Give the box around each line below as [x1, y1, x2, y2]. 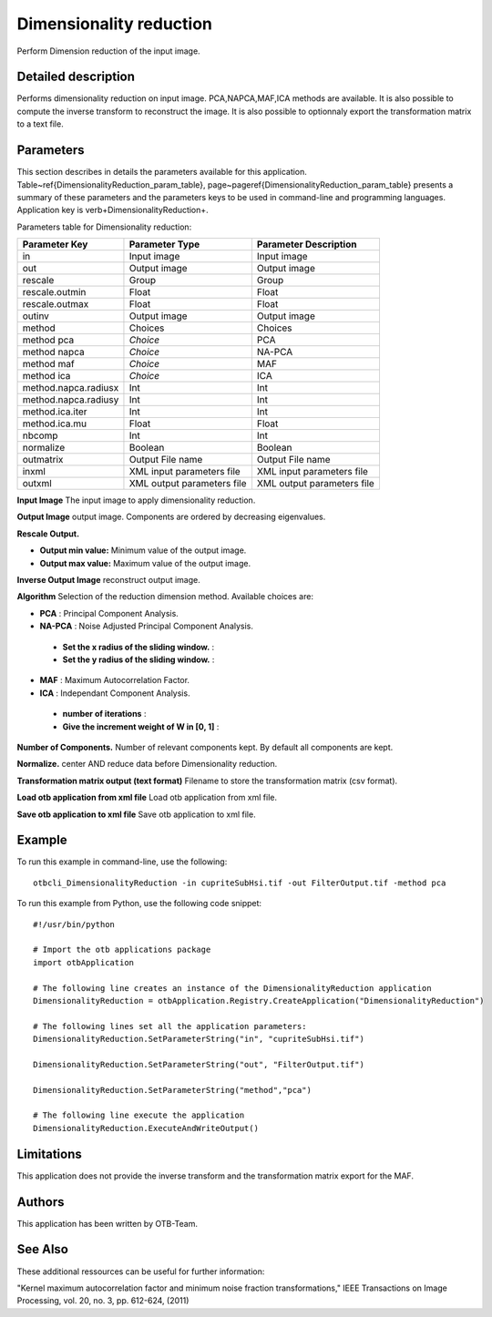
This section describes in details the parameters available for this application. [16, 167, 307, 178]
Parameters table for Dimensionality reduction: [16, 221, 192, 232]
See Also [16, 1241, 68, 1257]
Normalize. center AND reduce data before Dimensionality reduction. [16, 759, 278, 770]
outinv [22, 310, 50, 322]
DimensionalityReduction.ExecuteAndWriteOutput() [33, 1123, 260, 1133]
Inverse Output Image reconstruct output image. [16, 575, 200, 586]
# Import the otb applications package [33, 944, 211, 955]
